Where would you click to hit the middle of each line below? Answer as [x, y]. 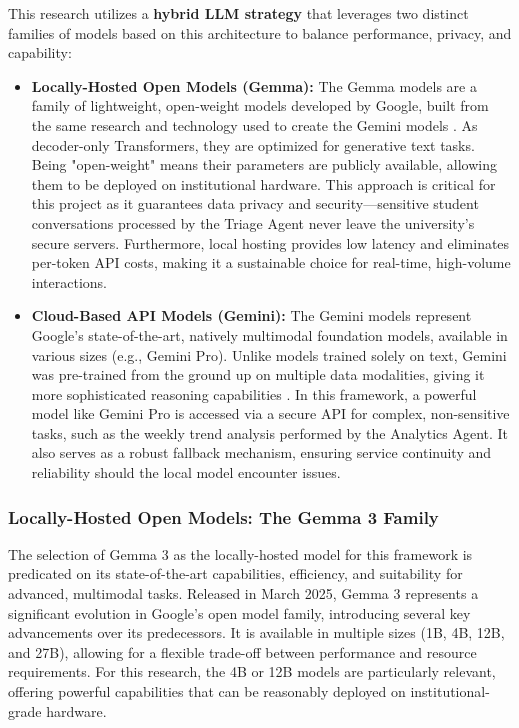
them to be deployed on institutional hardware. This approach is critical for [263, 183]
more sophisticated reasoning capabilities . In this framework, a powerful [254, 393]
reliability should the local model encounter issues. [186, 472]
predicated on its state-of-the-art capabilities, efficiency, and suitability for [235, 573]
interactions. [69, 281]
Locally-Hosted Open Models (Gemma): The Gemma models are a [254, 85]
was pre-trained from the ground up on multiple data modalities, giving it [258, 374]
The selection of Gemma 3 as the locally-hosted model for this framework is [240, 553]
